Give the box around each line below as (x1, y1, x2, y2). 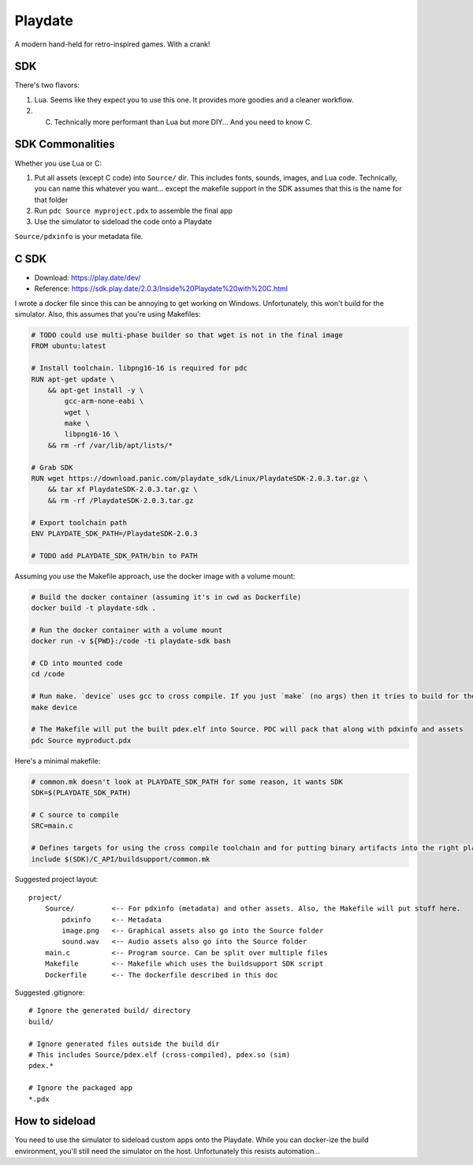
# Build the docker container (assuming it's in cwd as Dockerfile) (31, 592, 302, 601)
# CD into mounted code (31, 659, 124, 668)
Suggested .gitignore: (14, 988, 85, 997)
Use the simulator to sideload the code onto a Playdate (34, 217, 212, 226)
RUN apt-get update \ (31, 374, 115, 384)
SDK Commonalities (14, 138, 115, 151)
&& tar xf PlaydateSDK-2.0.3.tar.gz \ (47, 485, 198, 494)
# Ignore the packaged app (28, 1084, 133, 1092)
